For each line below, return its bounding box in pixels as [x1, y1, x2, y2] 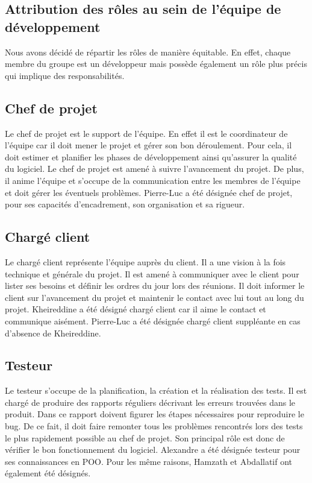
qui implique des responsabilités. [5, 69, 125, 81]
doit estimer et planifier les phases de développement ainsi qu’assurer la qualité [5, 150, 297, 163]
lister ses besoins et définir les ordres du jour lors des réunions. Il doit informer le [5, 279, 305, 292]
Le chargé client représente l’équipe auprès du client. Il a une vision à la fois [5, 255, 286, 268]
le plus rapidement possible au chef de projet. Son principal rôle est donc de [5, 431, 285, 444]
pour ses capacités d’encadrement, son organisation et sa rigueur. [5, 198, 245, 210]
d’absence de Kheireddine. [5, 326, 101, 339]
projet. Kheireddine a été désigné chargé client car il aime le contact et [5, 303, 266, 315]
